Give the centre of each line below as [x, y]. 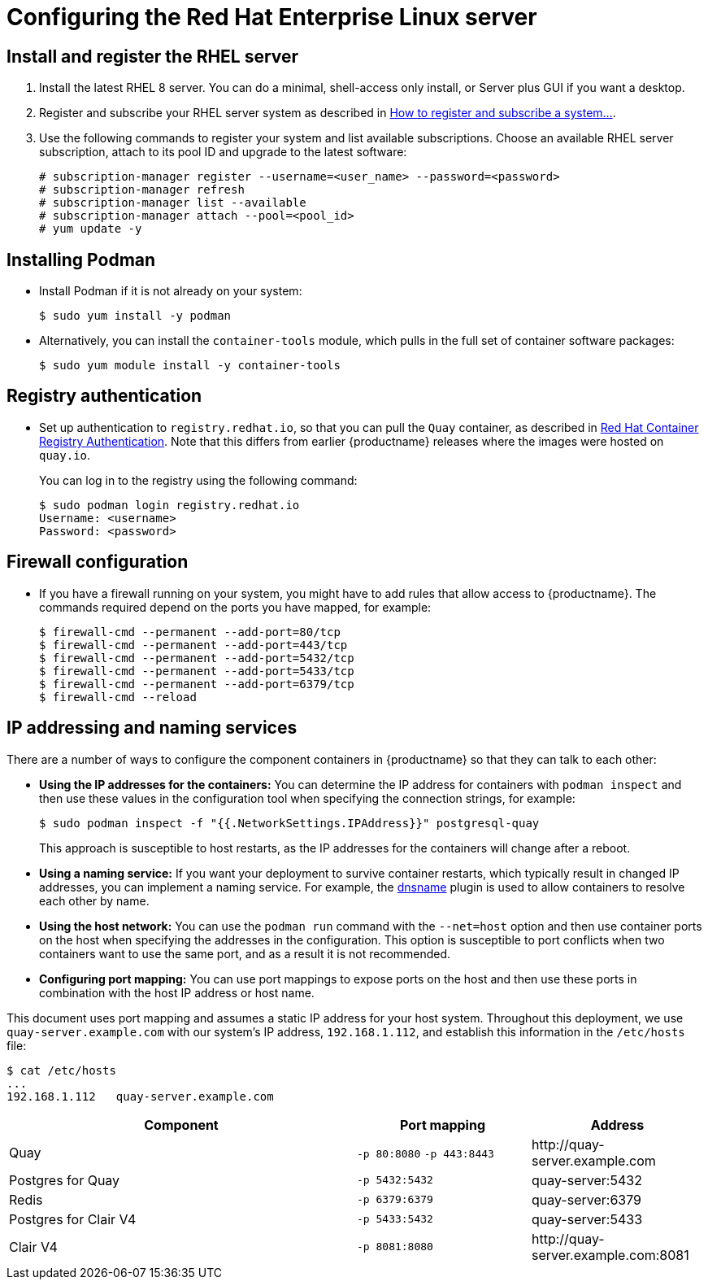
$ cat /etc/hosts [61, 1070]
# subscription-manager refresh [142, 190]
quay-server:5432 [587, 1180]
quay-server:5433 [587, 1219]
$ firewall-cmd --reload [118, 697]
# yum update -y [91, 229]
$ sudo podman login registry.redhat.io [169, 505]
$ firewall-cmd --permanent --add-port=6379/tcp [197, 684]
